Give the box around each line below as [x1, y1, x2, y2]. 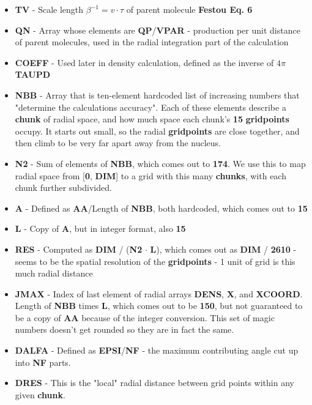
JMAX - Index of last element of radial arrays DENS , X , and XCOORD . [15, 287, 303, 300]
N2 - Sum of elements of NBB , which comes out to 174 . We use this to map [15, 157, 306, 169]
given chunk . [15, 388, 65, 401]
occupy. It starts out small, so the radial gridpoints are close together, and [15, 124, 300, 137]
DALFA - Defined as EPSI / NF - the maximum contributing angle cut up [15, 344, 299, 357]
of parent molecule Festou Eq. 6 [126, 3, 253, 15]
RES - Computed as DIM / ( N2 [15, 242, 143, 255]
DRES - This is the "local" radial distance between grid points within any [15, 376, 294, 389]
